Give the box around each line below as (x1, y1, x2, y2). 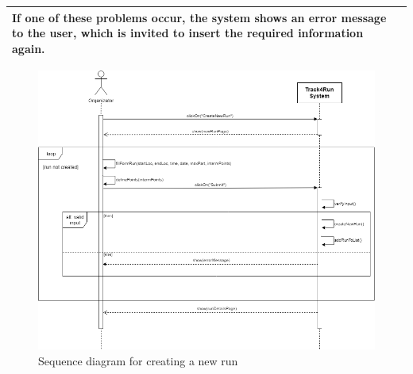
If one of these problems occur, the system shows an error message (12, 9, 387, 25)
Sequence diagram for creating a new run (38, 353, 238, 369)
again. (12, 40, 45, 56)
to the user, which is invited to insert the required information (12, 25, 364, 41)
